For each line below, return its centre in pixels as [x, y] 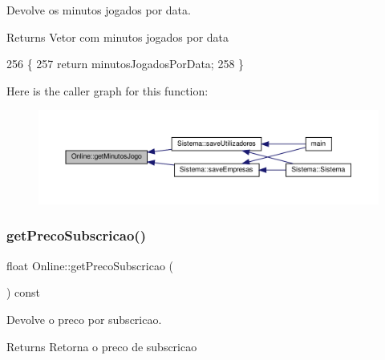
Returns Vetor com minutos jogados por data [118, 36]
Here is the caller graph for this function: [107, 90]
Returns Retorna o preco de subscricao [102, 346]
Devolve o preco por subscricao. [84, 319]
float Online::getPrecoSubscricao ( [90, 265]
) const [24, 292]
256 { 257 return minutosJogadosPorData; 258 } [126, 64]
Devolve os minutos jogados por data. [99, 10]
